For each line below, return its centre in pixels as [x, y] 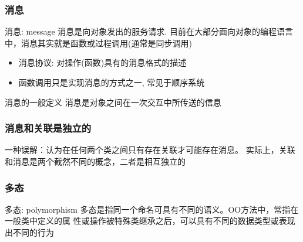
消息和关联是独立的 [48, 128]
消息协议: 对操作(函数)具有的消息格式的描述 [102, 62]
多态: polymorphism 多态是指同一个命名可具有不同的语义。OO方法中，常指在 [152, 209]
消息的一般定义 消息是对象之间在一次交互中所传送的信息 [113, 102]
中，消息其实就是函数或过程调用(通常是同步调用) [98, 42]
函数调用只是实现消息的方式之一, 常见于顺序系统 [112, 82]
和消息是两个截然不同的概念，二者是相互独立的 [95, 161]
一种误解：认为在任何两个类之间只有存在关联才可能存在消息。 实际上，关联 [150, 150]
